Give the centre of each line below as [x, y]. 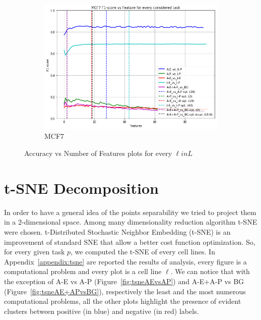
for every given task [35, 252]
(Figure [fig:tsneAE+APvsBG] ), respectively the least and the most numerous [125, 291]
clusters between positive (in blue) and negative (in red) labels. [102, 311]
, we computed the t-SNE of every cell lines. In [143, 252]
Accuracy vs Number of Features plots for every [98, 153]
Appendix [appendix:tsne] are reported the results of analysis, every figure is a [125, 261]
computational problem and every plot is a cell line [83, 271]
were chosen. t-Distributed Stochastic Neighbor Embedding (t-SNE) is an [117, 231]
